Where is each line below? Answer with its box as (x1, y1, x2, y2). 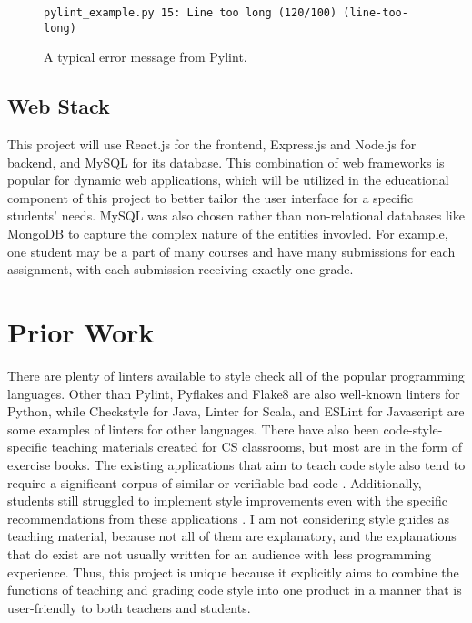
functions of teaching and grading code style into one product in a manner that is (7, 580, 462, 599)
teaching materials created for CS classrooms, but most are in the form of (51, 437, 462, 456)
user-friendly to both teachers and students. (7, 597, 251, 617)
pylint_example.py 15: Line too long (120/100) (44, 6, 337, 19)
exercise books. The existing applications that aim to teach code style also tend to (7, 454, 466, 474)
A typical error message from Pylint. (44, 47, 247, 66)
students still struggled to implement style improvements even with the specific (7, 491, 447, 510)
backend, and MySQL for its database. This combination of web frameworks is (7, 152, 445, 171)
